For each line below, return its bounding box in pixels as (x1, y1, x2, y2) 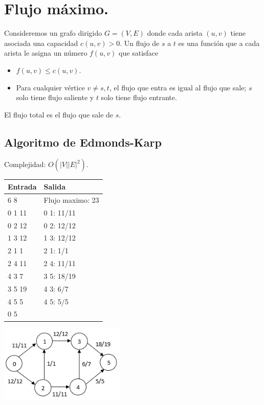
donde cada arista (147, 28, 203, 38)
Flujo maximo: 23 (43, 194, 99, 205)
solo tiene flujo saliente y (16, 92, 94, 103)
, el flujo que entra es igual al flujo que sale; (109, 82, 247, 92)
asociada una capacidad (4, 37, 78, 48)
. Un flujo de (120, 37, 160, 48)
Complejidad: (4, 159, 46, 170)
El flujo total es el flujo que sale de (4, 109, 114, 120)
